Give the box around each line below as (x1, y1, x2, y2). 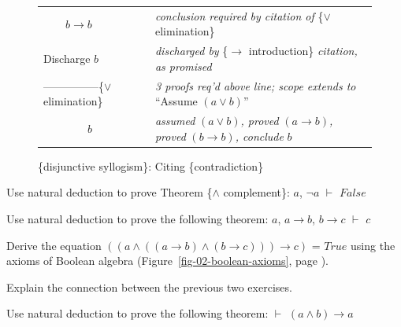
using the (351, 237, 395, 253)
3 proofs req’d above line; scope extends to (154, 77, 356, 94)
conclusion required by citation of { (154, 7, 324, 24)
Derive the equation (6, 237, 102, 253)
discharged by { (154, 42, 228, 59)
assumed (154, 112, 195, 129)
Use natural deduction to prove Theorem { (6, 184, 213, 200)
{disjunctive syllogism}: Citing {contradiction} (38, 157, 264, 174)
